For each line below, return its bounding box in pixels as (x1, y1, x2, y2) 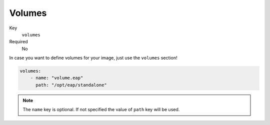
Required (9, 39, 28, 45)
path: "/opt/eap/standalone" (35, 82, 107, 88)
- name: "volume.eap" (30, 75, 83, 81)
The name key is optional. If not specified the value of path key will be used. (22, 107, 180, 113)
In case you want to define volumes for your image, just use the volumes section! (9, 55, 177, 61)
